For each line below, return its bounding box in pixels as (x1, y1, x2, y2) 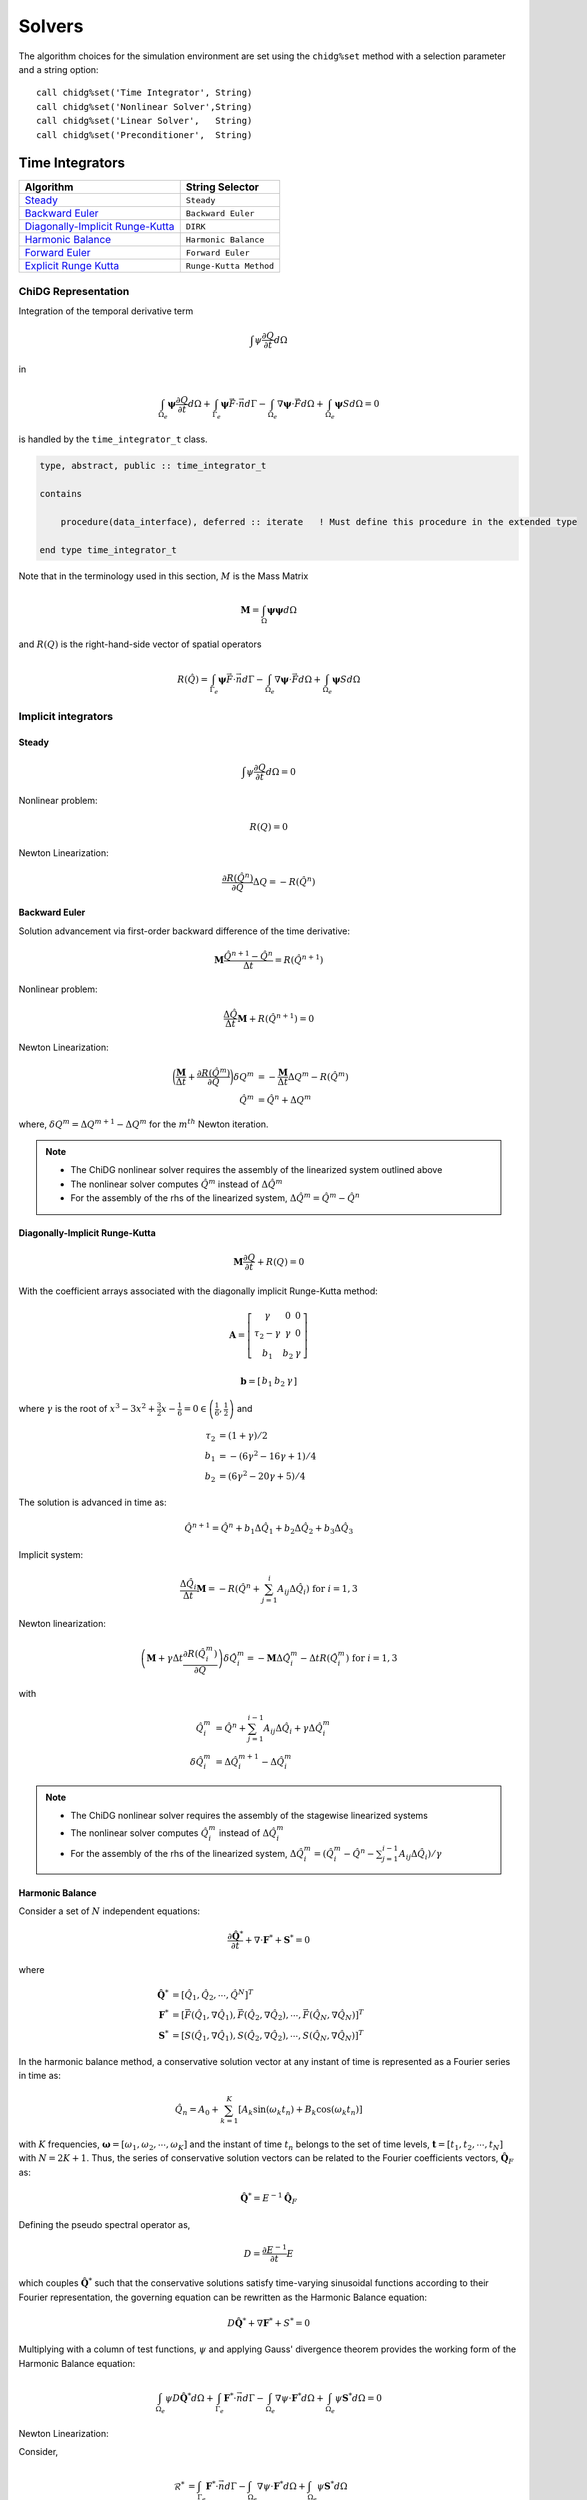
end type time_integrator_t (39, 544, 177, 555)
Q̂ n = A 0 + (175, 2104, 220, 2118)
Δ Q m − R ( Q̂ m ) (287, 1069, 349, 1082)
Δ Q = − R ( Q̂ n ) (253, 875, 316, 887)
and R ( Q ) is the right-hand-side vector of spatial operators (18, 638, 262, 650)
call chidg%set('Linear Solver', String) (36, 115, 253, 127)
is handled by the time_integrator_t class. (18, 433, 209, 445)
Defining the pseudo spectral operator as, (18, 2218, 191, 2230)
